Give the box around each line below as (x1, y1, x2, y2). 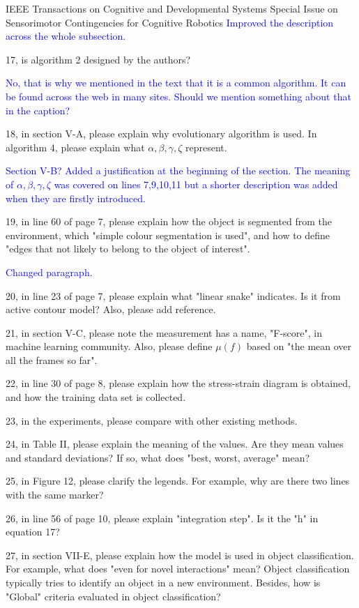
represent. (185, 139, 227, 154)
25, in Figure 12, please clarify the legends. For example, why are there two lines (6, 473, 350, 488)
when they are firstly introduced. (6, 190, 146, 205)
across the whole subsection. (6, 29, 126, 43)
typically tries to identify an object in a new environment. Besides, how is (6, 575, 321, 589)
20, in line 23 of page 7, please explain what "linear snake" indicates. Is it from (6, 288, 341, 303)
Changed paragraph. (6, 264, 93, 279)
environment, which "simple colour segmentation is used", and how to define (6, 227, 330, 242)
